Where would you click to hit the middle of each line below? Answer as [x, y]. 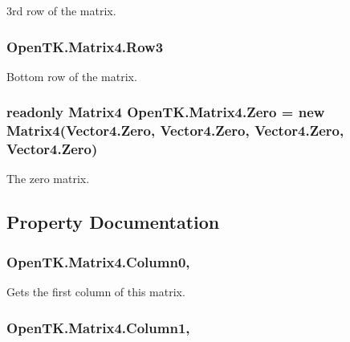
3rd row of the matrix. [61, 10]
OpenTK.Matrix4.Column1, [98, 327]
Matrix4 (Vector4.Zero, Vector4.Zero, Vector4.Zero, [175, 130]
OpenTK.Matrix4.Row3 [85, 46]
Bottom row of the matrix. [72, 76]
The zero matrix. [48, 179]
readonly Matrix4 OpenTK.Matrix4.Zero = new [166, 112]
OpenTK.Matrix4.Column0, [98, 261]
